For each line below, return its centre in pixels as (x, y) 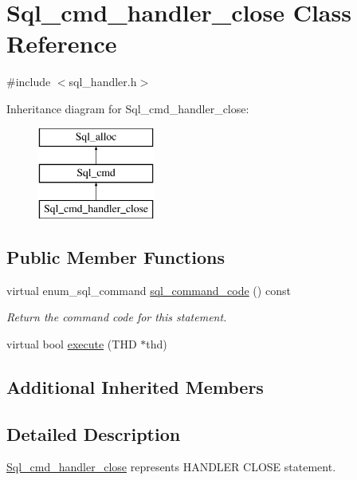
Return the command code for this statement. (117, 317)
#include (29, 82)
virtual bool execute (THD (72, 343)
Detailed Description (94, 433)
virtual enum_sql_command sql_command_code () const (149, 290)
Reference (62, 43)
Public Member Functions (116, 256)
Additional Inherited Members (135, 386)
